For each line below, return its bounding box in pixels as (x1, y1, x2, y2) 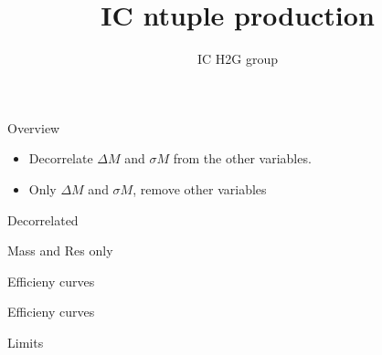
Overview (7, 118, 60, 137)
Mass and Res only (7, 241, 113, 260)
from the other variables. (173, 149, 312, 168)
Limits (7, 332, 44, 351)
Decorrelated (7, 210, 79, 229)
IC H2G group (196, 49, 279, 68)
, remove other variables (133, 179, 267, 198)
